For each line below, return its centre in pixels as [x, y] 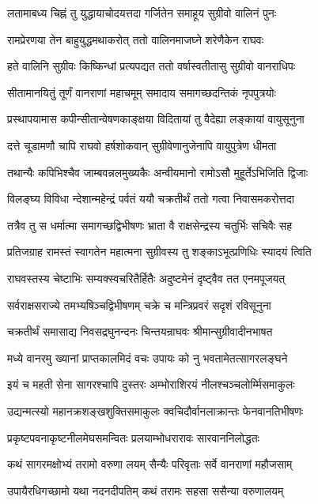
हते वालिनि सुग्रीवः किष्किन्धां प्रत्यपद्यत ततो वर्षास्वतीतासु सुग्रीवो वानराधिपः [151, 66]
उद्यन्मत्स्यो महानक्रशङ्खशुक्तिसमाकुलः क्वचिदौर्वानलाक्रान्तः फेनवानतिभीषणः [155, 410]
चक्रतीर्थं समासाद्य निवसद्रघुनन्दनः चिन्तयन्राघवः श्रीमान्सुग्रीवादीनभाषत [140, 331]
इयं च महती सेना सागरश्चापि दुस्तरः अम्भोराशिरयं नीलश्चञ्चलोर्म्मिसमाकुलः [151, 384]
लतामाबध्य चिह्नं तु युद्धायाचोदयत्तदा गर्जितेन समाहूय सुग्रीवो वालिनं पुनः [142, 13]
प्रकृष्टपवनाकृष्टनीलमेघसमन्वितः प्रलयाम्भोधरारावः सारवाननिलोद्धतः [133, 437]
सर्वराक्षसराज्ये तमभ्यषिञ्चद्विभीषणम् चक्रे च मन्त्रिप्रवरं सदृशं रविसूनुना [139, 305]
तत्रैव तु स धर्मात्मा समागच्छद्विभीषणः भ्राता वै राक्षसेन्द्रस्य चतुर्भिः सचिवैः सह [150, 225]
